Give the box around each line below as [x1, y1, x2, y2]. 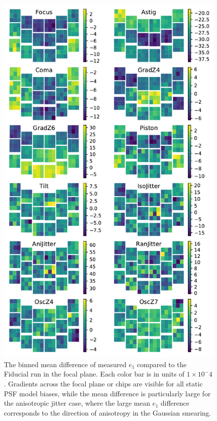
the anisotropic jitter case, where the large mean [4, 398, 150, 408]
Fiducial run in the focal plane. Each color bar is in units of [4, 369, 184, 379]
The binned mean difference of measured [4, 359, 127, 369]
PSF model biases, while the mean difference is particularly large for [4, 388, 211, 398]
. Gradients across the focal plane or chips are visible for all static [4, 379, 203, 389]
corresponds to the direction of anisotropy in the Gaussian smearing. [4, 407, 211, 418]
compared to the [137, 359, 187, 369]
